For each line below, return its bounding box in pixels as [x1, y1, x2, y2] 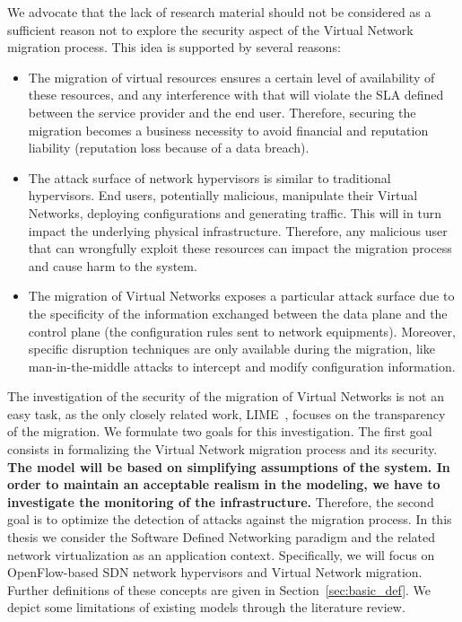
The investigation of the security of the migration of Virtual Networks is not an [7, 387, 444, 406]
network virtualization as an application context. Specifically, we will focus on [7, 545, 435, 564]
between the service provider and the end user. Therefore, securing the [28, 102, 416, 121]
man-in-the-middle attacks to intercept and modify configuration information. [28, 356, 456, 375]
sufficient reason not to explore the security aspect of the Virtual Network [7, 20, 414, 39]
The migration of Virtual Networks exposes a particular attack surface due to [28, 286, 455, 305]
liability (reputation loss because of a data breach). [28, 138, 309, 157]
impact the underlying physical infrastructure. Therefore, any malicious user [28, 221, 448, 240]
